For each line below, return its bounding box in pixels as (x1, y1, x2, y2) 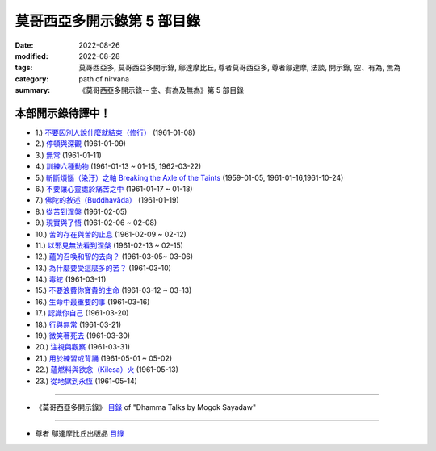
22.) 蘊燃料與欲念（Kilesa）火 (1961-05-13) (35, 365, 179, 374)
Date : (15, 40, 34, 50)
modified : (15, 51, 48, 61)
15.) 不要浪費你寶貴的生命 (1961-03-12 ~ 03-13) (35, 286, 192, 295)
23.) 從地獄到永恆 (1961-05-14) (35, 376, 137, 386)
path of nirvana (78, 73, 129, 84)
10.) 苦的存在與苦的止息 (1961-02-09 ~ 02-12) (35, 229, 187, 239)
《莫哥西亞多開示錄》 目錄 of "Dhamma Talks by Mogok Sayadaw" (35, 403, 257, 411)
